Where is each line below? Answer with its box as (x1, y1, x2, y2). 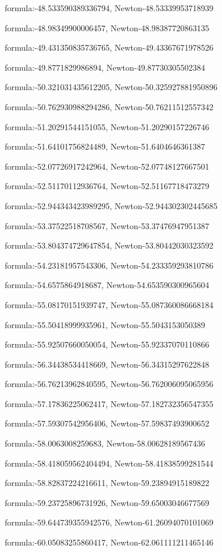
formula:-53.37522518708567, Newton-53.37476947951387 (5, 219, 210, 232)
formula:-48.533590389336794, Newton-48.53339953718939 (5, 2, 214, 14)
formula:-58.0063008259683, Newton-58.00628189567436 (5, 437, 206, 449)
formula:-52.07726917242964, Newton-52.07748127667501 (5, 160, 210, 172)
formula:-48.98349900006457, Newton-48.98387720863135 (5, 21, 210, 34)
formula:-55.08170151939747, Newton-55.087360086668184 (5, 298, 214, 310)
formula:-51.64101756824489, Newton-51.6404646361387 (5, 140, 206, 153)
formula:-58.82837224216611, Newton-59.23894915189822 (5, 477, 210, 489)
